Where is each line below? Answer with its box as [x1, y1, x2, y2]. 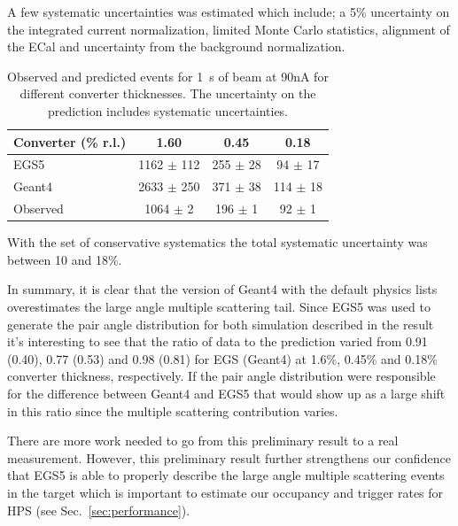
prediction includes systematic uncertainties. [47, 101, 289, 120]
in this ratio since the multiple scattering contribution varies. [7, 401, 338, 420]
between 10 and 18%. [7, 250, 122, 268]
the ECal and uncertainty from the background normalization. [7, 37, 345, 56]
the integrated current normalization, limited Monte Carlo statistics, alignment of [7, 19, 450, 38]
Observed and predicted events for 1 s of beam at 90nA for [7, 66, 329, 85]
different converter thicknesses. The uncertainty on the [19, 84, 316, 103]
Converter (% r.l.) [13, 132, 127, 151]
